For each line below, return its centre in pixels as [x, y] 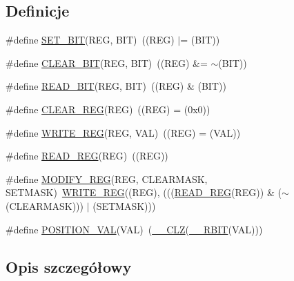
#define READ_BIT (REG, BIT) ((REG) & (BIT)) [116, 86]
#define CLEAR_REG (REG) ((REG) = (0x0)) [108, 109]
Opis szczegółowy [69, 266]
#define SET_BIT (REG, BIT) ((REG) [90, 40]
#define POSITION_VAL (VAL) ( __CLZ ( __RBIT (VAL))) [134, 229]
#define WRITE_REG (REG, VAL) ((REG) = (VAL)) [123, 132]
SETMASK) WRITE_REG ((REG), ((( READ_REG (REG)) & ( [144, 192]
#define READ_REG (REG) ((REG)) [87, 156]
